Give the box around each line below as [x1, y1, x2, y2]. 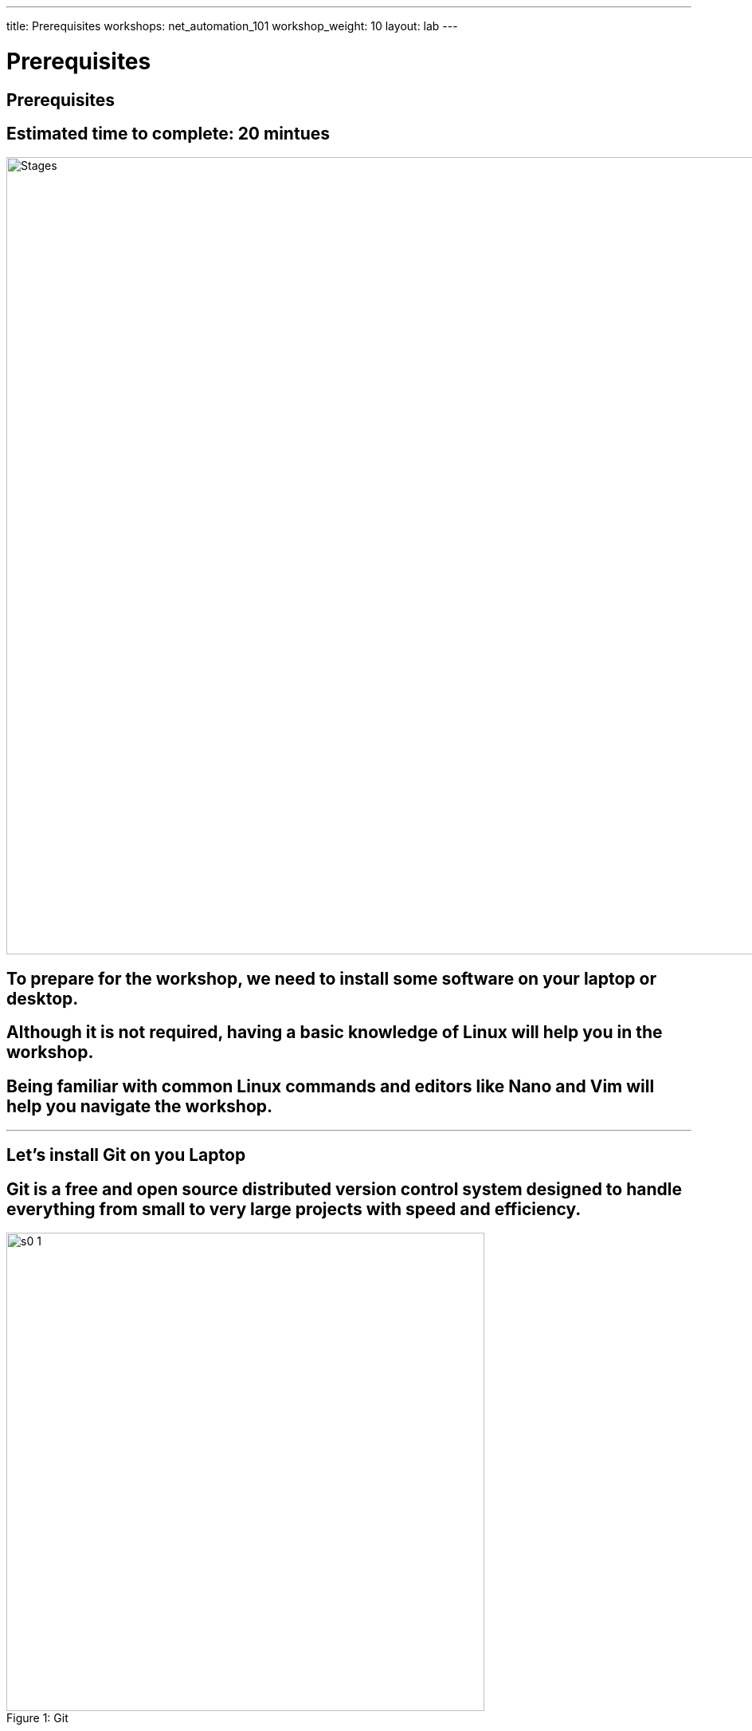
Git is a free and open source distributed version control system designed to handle [6, 1178, 682, 1199]
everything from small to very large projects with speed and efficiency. [6, 1198, 582, 1219]
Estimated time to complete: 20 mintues [6, 123, 330, 144]
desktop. [6, 988, 79, 1009]
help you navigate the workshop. [6, 1096, 273, 1116]
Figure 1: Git [6, 1711, 69, 1725]
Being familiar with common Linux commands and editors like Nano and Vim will [6, 1076, 655, 1096]
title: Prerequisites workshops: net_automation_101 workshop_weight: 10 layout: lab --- [6, 19, 458, 33]
